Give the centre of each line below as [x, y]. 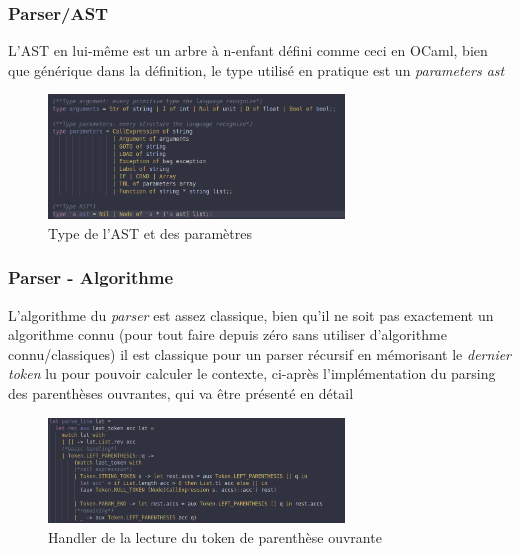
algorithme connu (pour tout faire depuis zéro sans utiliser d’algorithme [227, 334]
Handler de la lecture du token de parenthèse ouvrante [215, 536]
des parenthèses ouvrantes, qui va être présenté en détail [181, 393]
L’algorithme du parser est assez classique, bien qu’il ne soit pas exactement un [251, 314]
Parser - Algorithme [91, 277]
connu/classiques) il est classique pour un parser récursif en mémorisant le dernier [260, 353]
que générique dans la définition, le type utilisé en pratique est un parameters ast [256, 69]
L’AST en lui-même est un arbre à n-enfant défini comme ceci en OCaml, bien [248, 50]
